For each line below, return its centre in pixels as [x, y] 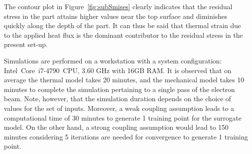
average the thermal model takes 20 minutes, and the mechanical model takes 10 [124, 80]
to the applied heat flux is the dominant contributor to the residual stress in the [123, 35]
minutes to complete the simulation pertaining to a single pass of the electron [119, 89]
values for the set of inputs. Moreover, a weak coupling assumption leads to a [119, 108]
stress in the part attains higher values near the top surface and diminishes [116, 16]
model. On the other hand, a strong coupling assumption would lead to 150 [116, 127]
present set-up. [26, 44]
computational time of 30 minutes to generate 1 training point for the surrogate [123, 117]
